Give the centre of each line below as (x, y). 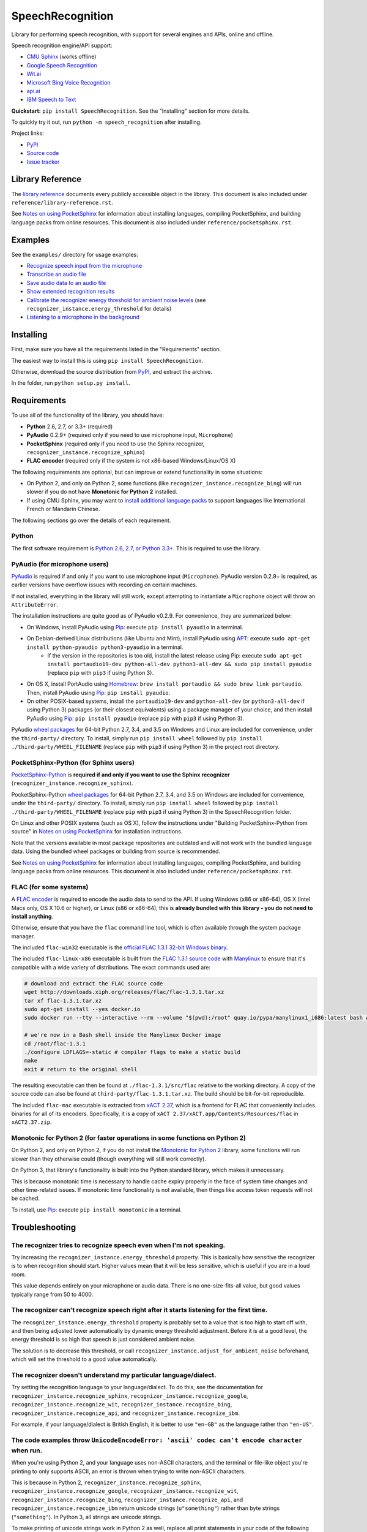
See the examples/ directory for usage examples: (75, 254)
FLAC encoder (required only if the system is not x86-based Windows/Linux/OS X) (131, 461)
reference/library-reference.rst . (62, 202)
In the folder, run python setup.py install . (71, 383)
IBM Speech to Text (51, 100)
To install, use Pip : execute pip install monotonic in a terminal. (97, 1210)
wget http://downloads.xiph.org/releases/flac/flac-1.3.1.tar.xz (124, 992)
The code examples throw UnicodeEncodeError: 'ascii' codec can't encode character (157, 1440)
